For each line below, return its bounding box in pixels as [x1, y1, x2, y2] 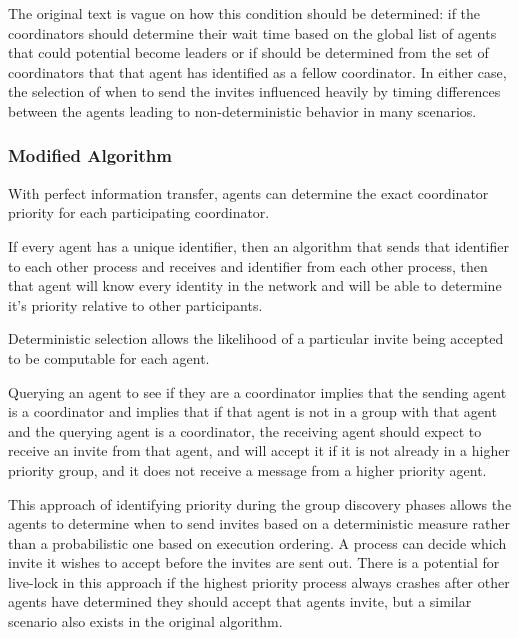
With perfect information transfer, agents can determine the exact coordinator [8, 182, 489, 203]
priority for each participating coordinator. [8, 202, 270, 223]
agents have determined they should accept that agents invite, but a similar [8, 591, 472, 612]
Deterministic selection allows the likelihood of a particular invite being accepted [8, 328, 504, 349]
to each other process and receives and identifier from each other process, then [8, 255, 488, 276]
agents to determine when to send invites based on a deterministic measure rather [8, 513, 510, 534]
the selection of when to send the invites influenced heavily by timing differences [8, 81, 501, 102]
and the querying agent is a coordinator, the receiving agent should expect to [8, 420, 482, 441]
